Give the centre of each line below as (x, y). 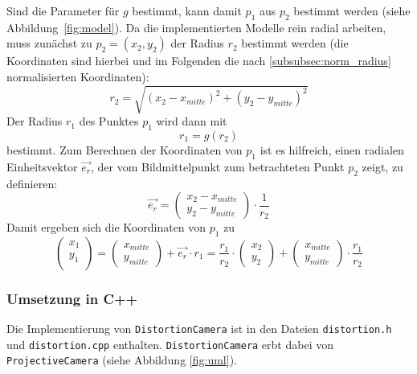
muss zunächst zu (49, 43)
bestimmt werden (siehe (352, 10)
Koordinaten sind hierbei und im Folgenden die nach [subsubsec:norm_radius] (199, 61)
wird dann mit (192, 121)
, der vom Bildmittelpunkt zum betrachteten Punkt (218, 166)
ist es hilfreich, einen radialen (332, 149)
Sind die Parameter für (63, 10)
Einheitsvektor (42, 166)
